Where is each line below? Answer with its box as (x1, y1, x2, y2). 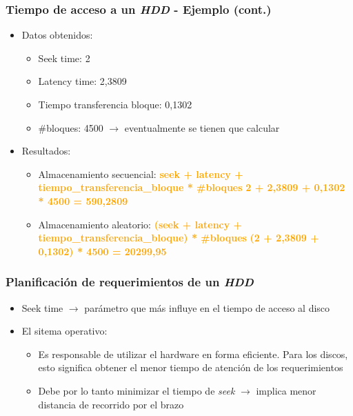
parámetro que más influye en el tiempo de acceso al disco (84, 300, 330, 315)
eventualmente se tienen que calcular (124, 120, 280, 135)
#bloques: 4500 (38, 120, 103, 135)
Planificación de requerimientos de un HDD (6, 273, 254, 290)
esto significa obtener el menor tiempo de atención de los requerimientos (38, 360, 343, 375)
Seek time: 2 (38, 50, 90, 65)
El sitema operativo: (21, 324, 108, 338)
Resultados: (21, 143, 71, 158)
